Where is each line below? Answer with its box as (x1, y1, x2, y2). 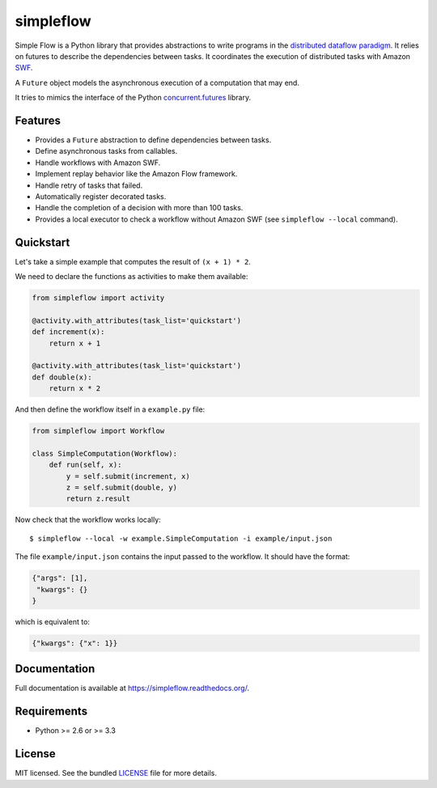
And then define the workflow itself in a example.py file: (15, 405, 206, 414)
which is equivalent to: (15, 616, 91, 626)
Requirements (15, 705, 88, 718)
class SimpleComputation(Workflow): (32, 449, 178, 458)
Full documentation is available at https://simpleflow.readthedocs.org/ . (15, 684, 250, 693)
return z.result (66, 494, 131, 503)
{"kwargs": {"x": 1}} (32, 638, 118, 647)
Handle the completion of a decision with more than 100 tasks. (35, 203, 244, 213)
